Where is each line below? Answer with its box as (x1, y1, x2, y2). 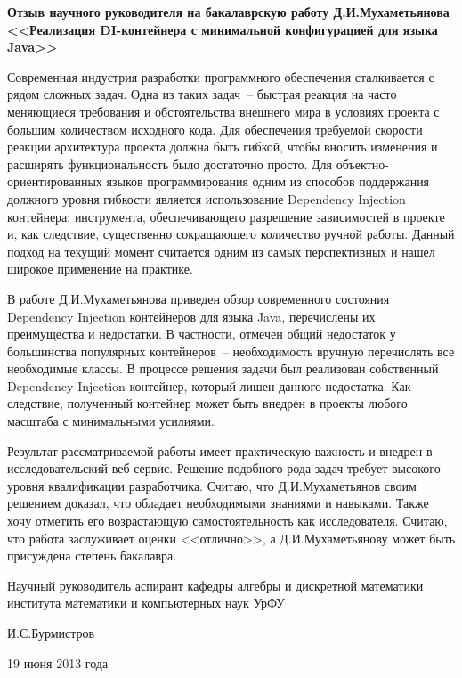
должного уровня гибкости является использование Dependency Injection (7, 189, 406, 208)
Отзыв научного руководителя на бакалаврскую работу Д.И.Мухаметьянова (7, 3, 450, 20)
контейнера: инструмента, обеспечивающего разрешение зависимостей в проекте (7, 207, 445, 225)
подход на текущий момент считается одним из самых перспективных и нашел (7, 241, 435, 260)
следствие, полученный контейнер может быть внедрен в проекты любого (7, 394, 408, 413)
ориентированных (7, 172, 102, 191)
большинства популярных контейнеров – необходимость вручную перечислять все (7, 341, 455, 360)
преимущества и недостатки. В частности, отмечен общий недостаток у (7, 324, 396, 343)
